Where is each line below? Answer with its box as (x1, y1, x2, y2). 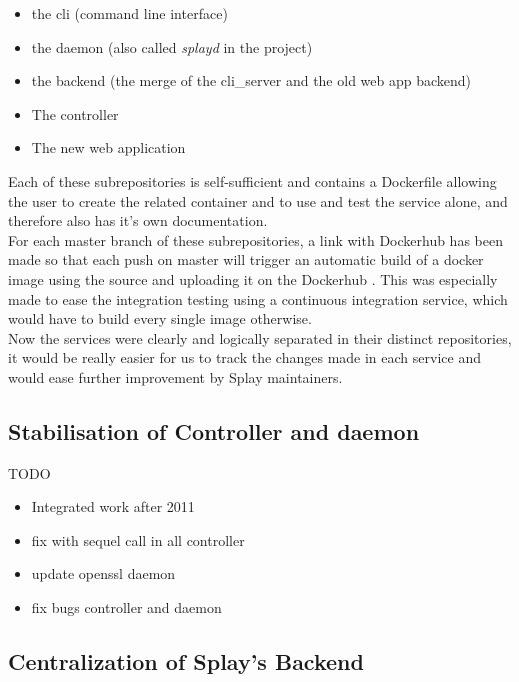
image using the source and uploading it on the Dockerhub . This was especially (8, 268, 498, 289)
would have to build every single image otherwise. (8, 308, 312, 329)
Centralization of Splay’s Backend (8, 646, 364, 677)
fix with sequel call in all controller (31, 529, 245, 550)
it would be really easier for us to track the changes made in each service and (8, 347, 481, 368)
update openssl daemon (31, 563, 176, 584)
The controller (31, 103, 119, 124)
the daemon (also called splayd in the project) (31, 36, 313, 57)
